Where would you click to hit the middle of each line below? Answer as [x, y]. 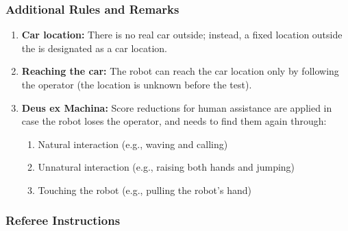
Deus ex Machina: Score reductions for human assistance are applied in [177, 107]
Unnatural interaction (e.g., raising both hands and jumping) [166, 167]
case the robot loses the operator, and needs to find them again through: [174, 121]
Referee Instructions [63, 220]
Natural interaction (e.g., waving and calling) [133, 144]
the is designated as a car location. [94, 48]
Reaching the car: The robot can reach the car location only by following [180, 71]
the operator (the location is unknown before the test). [137, 84]
